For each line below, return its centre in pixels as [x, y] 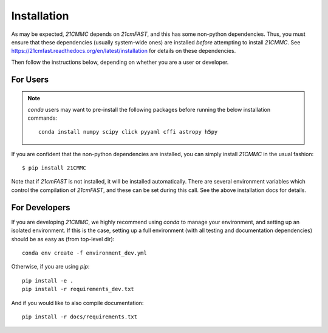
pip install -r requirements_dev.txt [78, 289]
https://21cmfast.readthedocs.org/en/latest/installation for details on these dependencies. [124, 51]
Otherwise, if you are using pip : [50, 267]
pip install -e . [48, 280]
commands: [43, 118]
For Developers [41, 208]
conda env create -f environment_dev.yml [84, 253]
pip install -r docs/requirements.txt [80, 317]
